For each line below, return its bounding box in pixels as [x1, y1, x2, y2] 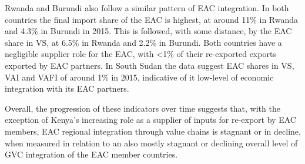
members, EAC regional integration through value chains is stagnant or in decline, [5, 125, 301, 137]
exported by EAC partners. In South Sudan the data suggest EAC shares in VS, [5, 59, 294, 71]
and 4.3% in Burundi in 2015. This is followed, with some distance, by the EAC [5, 25, 292, 37]
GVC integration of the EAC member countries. [5, 148, 178, 160]
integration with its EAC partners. [5, 82, 129, 95]
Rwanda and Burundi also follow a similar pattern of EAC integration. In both [5, 2, 289, 14]
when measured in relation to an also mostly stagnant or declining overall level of [5, 136, 298, 149]
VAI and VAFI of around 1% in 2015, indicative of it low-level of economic [5, 71, 274, 83]
